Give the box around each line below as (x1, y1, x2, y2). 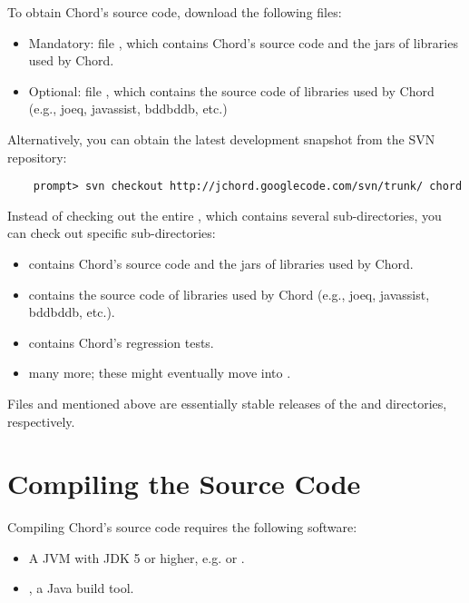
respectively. (7, 411, 75, 430)
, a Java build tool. (28, 578, 134, 598)
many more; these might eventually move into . (28, 363, 291, 382)
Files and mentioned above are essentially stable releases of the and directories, (7, 393, 447, 412)
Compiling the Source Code (7, 465, 361, 502)
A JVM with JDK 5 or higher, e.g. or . (28, 548, 245, 567)
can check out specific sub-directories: (7, 223, 216, 242)
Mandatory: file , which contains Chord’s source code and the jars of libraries (28, 33, 458, 52)
